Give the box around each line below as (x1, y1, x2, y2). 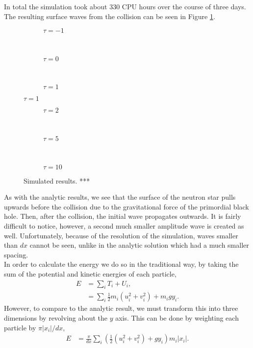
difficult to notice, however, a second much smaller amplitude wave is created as (4, 220, 244, 231)
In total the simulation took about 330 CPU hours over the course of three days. (4, 1, 246, 11)
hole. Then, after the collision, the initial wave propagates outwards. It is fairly (4, 211, 241, 221)
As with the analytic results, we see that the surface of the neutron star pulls (4, 192, 236, 202)
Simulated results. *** (24, 175, 90, 186)
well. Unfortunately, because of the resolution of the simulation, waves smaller (4, 230, 238, 240)
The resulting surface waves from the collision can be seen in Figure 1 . (4, 11, 215, 21)
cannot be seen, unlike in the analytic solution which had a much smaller (29, 240, 249, 250)
